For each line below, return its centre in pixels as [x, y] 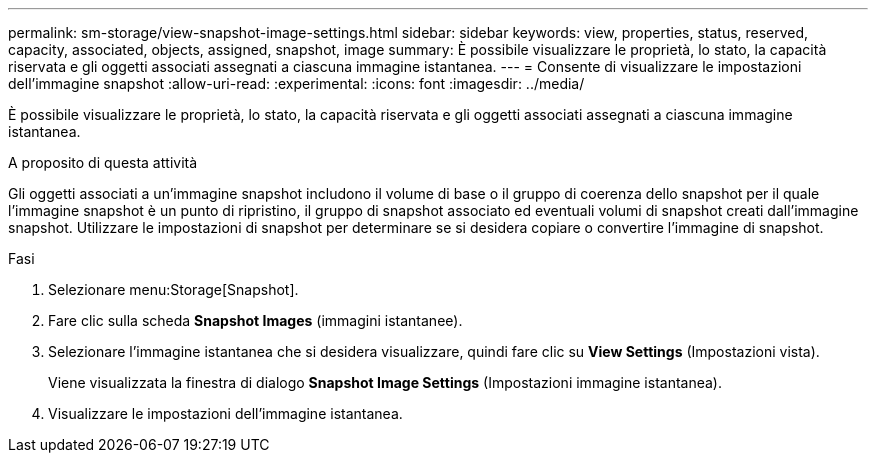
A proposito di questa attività [103, 162]
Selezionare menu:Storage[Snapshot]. [173, 289]
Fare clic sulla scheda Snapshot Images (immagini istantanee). [255, 320]
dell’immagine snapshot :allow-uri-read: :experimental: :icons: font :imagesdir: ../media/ [296, 83]
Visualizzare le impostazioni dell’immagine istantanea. [225, 413]
